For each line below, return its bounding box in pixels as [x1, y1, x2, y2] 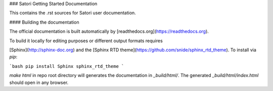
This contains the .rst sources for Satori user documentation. [9, 10, 136, 16]
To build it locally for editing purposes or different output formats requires [9, 38, 163, 44]
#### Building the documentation [9, 19, 79, 25]
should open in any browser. [9, 79, 69, 85]
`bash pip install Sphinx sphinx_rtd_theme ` [9, 63, 124, 69]
